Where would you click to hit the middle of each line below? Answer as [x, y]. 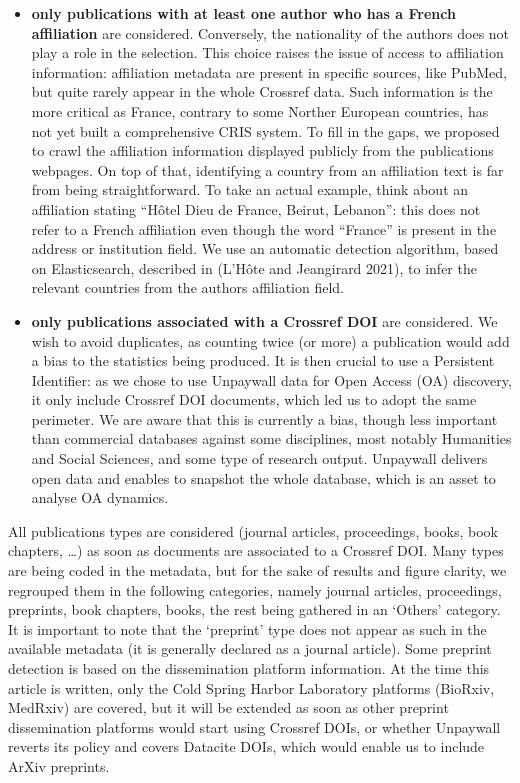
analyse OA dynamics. [100, 497]
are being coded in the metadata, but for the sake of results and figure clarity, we [257, 570]
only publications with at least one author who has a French [243, 13]
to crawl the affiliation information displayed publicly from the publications [262, 150]
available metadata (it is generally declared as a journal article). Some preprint [250, 648]
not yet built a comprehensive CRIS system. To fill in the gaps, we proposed [265, 130]
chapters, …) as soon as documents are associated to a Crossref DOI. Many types [256, 550]
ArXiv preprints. [59, 765]
